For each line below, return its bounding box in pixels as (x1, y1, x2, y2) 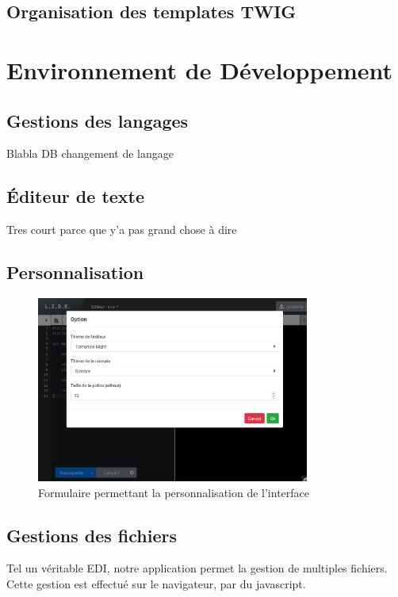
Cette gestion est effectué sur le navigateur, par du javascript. (6, 575, 306, 591)
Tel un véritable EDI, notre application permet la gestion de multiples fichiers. (6, 560, 388, 576)
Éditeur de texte (6, 184, 145, 209)
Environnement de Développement (6, 53, 393, 86)
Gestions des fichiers (6, 522, 177, 547)
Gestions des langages (6, 108, 189, 132)
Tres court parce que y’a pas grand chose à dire (6, 221, 237, 238)
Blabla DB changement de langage (6, 145, 174, 162)
